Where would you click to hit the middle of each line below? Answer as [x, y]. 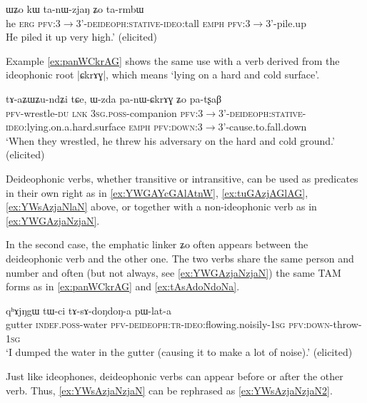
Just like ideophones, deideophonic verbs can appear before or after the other [175, 376]
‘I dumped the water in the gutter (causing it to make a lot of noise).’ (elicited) [179, 352]
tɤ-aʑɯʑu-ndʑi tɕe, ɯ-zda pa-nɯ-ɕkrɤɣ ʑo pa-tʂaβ [114, 98]
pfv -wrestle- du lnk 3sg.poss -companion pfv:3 [105, 112]
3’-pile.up [286, 22]
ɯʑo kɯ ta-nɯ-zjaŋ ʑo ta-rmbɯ [75, 9]
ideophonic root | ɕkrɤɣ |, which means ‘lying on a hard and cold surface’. [163, 75]
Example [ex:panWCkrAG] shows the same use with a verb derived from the [173, 60]
